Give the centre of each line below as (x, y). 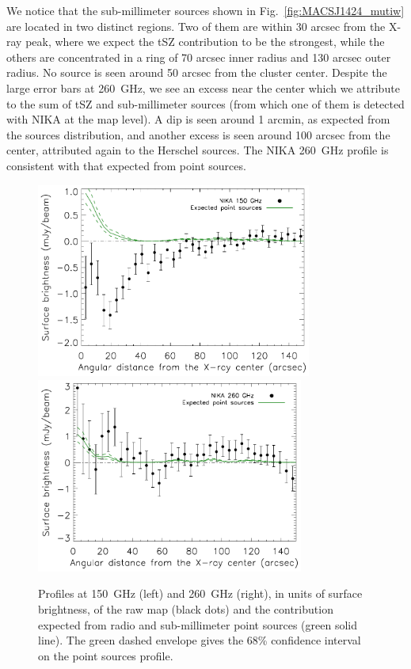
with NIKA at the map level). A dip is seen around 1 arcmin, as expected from (198, 119)
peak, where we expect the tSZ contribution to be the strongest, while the (205, 42)
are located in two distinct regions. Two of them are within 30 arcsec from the (196, 26)
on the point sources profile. (106, 655)
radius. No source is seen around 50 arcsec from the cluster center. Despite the (197, 72)
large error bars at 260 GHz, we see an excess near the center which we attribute (203, 87)
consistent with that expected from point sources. (126, 165)
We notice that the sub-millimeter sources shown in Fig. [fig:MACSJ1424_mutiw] (205, 10)
